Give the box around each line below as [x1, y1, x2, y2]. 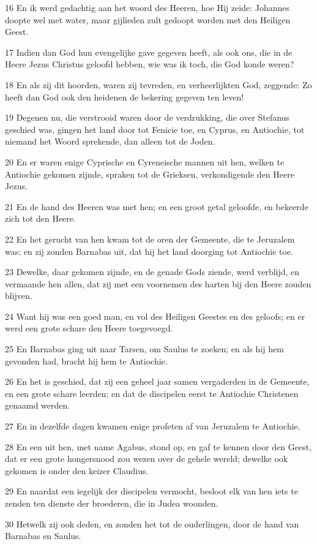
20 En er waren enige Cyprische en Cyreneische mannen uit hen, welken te [5, 155, 285, 168]
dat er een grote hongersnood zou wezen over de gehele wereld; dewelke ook [5, 452, 288, 465]
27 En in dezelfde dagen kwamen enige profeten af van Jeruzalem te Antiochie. [5, 420, 300, 433]
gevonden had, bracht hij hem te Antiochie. [5, 354, 168, 367]
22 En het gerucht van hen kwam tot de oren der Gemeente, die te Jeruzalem [5, 232, 295, 245]
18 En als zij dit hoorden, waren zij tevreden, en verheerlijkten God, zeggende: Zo [5, 78, 312, 91]
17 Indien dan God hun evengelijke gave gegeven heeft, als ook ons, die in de [5, 45, 293, 58]
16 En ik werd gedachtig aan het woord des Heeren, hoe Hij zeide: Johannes [5, 1, 289, 13]
